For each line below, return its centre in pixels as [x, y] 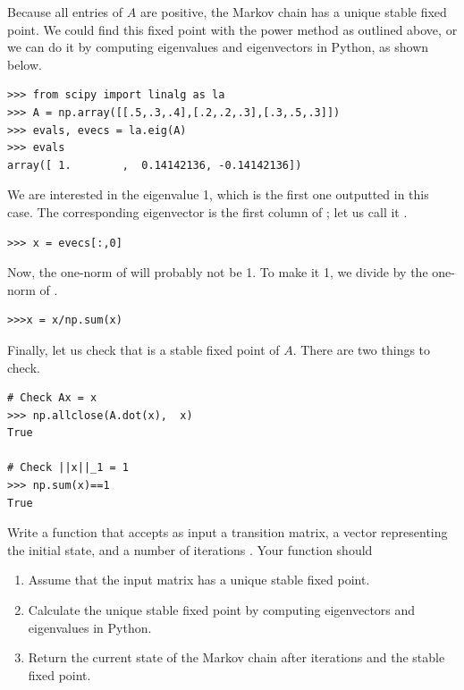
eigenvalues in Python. [90, 627]
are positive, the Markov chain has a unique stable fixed [293, 12]
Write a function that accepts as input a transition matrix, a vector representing [228, 532]
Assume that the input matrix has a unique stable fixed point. [199, 580]
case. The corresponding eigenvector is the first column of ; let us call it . [207, 211]
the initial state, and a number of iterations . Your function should [190, 549]
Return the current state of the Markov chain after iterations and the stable [236, 657]
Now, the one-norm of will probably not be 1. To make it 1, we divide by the [218, 272]
